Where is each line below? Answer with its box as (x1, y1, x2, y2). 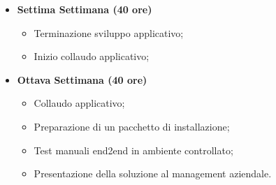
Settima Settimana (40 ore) (17, 2, 152, 16)
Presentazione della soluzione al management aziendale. (34, 166, 272, 181)
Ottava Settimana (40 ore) (17, 72, 147, 87)
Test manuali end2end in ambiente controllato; (34, 142, 233, 157)
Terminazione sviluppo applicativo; (34, 25, 184, 40)
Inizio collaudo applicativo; (34, 49, 150, 64)
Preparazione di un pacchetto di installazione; (34, 119, 230, 133)
